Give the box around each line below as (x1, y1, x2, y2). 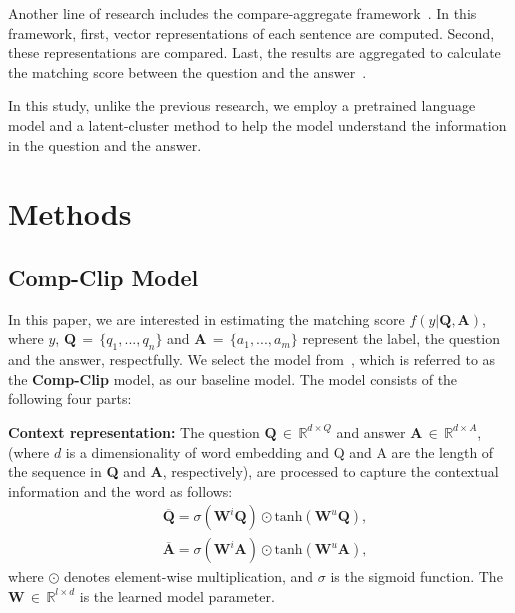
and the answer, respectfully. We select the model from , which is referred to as (8, 349, 496, 370)
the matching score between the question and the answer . (8, 61, 367, 82)
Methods (8, 193, 132, 234)
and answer (336, 421, 406, 442)
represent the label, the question (302, 328, 500, 349)
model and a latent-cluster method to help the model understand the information (8, 114, 507, 135)
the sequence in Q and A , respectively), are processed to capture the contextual (8, 461, 499, 482)
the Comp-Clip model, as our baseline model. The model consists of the (8, 368, 458, 389)
